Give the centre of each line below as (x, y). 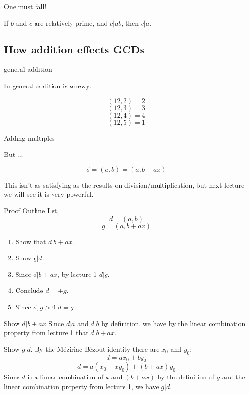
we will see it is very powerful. (49, 194)
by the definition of (186, 377)
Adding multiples (29, 138)
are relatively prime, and (71, 23)
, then (130, 23)
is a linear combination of (65, 377)
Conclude (29, 290)
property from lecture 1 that (46, 333)
